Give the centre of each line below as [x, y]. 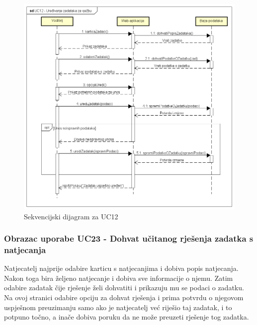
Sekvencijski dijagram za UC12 [71, 216]
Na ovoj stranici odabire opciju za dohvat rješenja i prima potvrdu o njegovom [124, 297]
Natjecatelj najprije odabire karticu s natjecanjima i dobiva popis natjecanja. [121, 268]
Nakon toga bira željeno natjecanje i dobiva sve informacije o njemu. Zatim [119, 278]
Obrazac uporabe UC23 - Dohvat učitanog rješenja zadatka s [129, 238]
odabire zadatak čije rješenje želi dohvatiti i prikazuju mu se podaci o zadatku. [124, 288]
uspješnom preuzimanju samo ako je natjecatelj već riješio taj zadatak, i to [118, 307]
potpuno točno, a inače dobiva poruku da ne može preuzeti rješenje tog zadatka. [127, 317]
